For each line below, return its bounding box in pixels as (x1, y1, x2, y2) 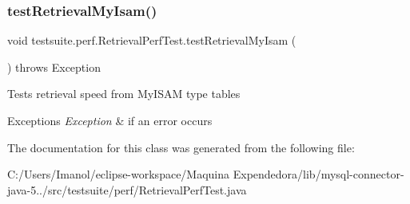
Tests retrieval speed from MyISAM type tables (7, 85, 241, 102)
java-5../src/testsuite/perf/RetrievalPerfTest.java (7, 181, 247, 198)
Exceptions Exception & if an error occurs (7, 112, 213, 128)
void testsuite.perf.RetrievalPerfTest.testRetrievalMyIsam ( (7, 32, 297, 49)
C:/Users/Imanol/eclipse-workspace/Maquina (7, 166, 230, 182)
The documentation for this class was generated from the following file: (7, 139, 355, 155)
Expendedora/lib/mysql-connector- (233, 166, 404, 182)
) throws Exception (7, 58, 101, 75)
